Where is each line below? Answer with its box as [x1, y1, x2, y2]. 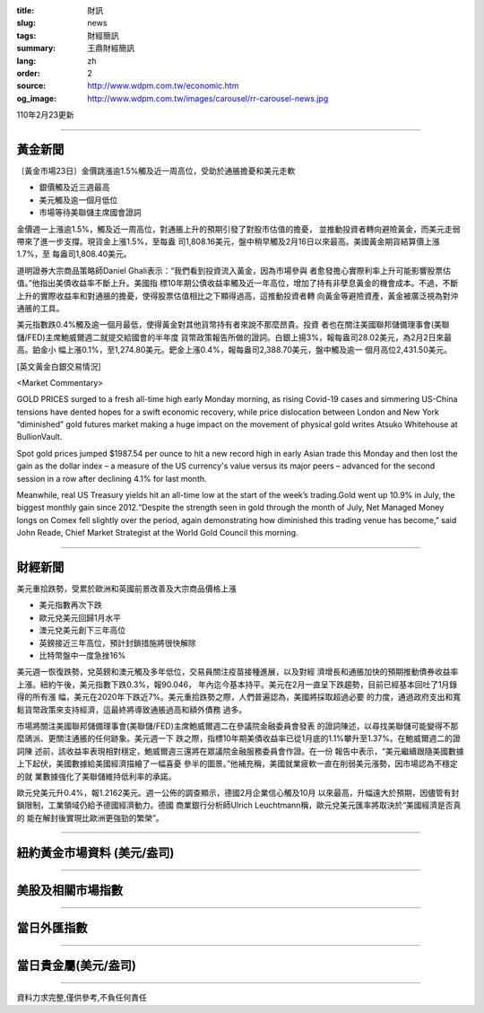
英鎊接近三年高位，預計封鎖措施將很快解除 [39, 637, 196, 648]
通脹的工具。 [16, 302, 65, 313]
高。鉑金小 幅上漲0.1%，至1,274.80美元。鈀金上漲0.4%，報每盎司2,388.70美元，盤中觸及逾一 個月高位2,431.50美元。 [16, 345, 453, 355]
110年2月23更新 [16, 109, 74, 120]
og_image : [16, 92, 57, 103]
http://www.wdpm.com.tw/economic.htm [87, 81, 239, 92]
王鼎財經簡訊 [87, 43, 134, 54]
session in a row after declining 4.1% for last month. [16, 473, 207, 484]
